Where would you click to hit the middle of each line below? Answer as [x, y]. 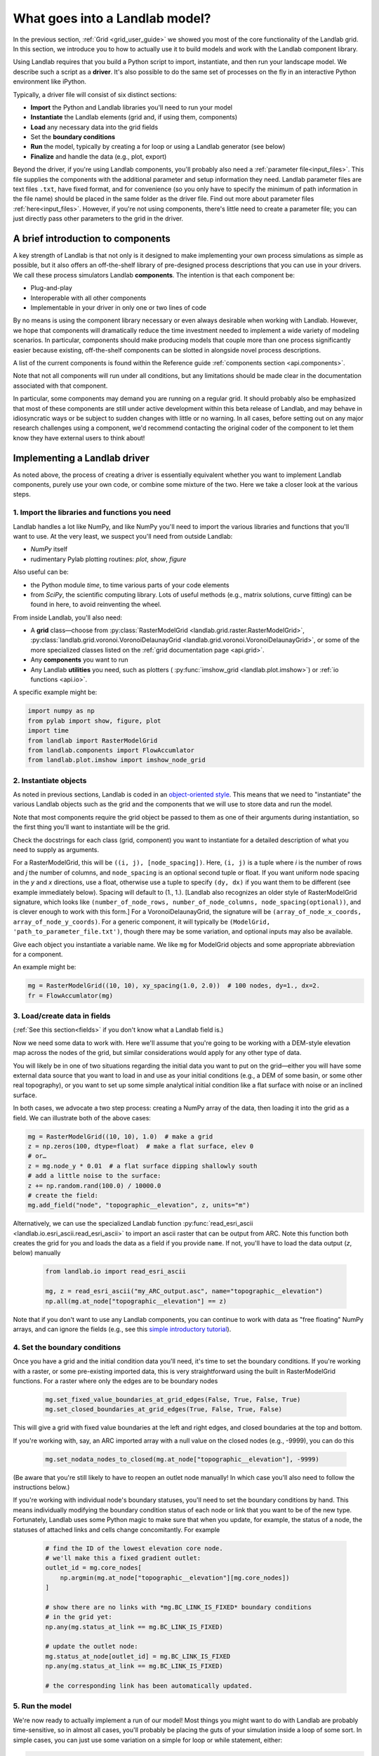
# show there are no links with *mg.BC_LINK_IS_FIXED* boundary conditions [179, 1607]
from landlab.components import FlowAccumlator [111, 750]
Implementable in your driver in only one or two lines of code [119, 308]
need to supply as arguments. [56, 850]
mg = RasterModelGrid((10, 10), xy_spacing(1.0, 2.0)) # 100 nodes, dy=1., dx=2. [174, 986]
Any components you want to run [80, 660]
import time [48, 731]
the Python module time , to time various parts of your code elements [130, 585]
